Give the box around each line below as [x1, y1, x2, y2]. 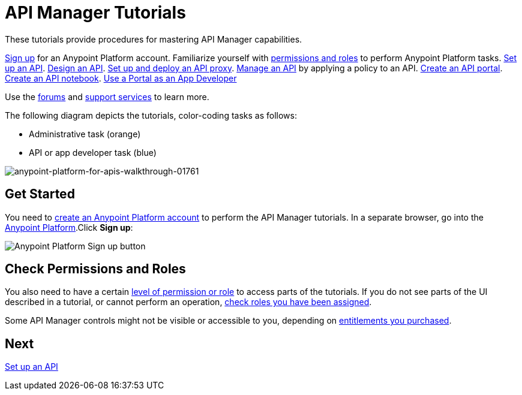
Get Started [5, 186, 75, 202]
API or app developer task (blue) [29, 147, 157, 158]
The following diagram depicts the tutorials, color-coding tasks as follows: [5, 110, 297, 120]
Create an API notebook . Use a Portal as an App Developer [5, 73, 237, 83]
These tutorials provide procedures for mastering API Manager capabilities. [5, 34, 302, 44]
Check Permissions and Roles [5, 261, 186, 277]
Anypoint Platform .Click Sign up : [5, 222, 133, 233]
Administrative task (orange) [29, 128, 141, 139]
